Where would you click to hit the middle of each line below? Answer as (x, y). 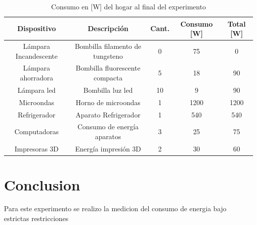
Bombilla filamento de (108, 46)
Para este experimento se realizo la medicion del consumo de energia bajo (115, 208)
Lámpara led (37, 90)
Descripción (108, 28)
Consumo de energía (108, 127)
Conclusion (42, 185)
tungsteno (108, 56)
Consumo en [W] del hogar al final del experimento (128, 6)
